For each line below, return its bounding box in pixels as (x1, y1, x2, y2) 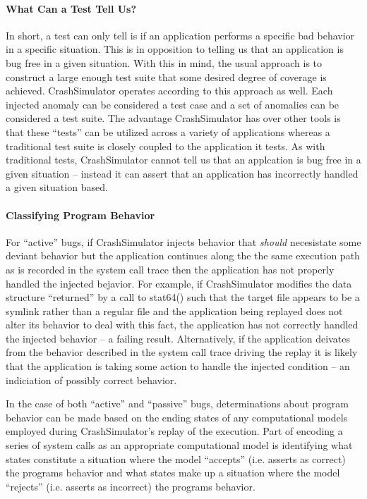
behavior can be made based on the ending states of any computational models (6, 409, 348, 424)
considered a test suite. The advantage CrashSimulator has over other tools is (6, 111, 341, 125)
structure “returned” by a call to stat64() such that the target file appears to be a (6, 290, 360, 304)
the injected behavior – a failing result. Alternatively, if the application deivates (6, 331, 350, 345)
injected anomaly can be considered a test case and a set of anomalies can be (6, 97, 339, 111)
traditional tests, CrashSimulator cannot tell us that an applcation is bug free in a (6, 152, 361, 167)
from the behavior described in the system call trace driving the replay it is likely (6, 345, 358, 359)
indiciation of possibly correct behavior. (6, 372, 177, 387)
